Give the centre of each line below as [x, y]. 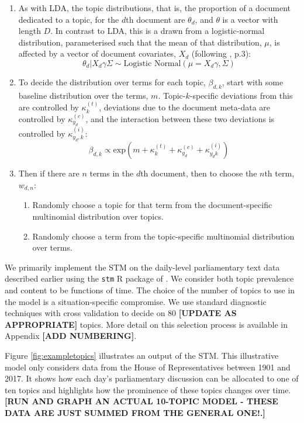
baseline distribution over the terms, [83, 95]
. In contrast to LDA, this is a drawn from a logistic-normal [158, 31]
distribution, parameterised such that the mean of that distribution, [140, 42]
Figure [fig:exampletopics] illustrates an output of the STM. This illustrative [142, 355]
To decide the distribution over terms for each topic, [112, 82]
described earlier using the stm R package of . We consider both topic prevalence [149, 278]
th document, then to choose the [199, 173]
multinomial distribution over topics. [98, 216]
